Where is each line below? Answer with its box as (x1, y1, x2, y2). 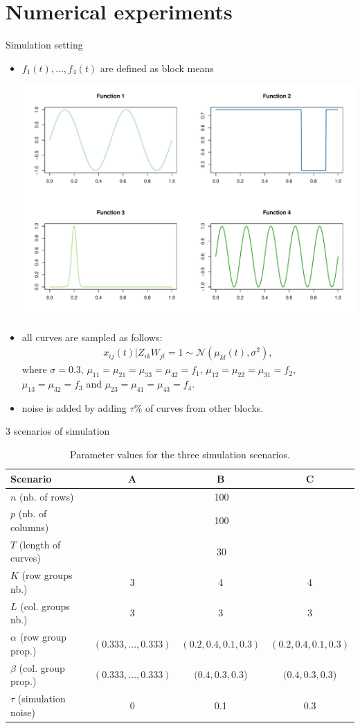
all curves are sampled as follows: (21, 329, 163, 344)
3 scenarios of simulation (6, 424, 110, 438)
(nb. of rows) (19, 489, 74, 503)
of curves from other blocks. (145, 400, 264, 415)
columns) (10, 519, 49, 534)
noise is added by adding (21, 400, 127, 415)
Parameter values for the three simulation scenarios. (69, 447, 290, 462)
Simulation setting (6, 37, 83, 52)
